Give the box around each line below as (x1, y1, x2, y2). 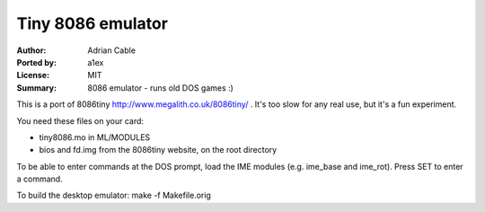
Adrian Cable (87, 45, 137, 56)
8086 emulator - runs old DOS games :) (87, 82, 234, 93)
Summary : (16, 82, 57, 93)
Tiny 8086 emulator (16, 13, 168, 33)
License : (16, 70, 49, 81)
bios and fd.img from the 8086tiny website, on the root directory (39, 145, 278, 155)
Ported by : (16, 57, 57, 67)
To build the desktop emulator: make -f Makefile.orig (16, 190, 211, 201)
